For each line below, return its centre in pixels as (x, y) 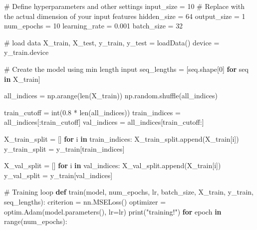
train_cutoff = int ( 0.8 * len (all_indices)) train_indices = (92, 112)
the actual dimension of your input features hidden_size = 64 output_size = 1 (125, 16)
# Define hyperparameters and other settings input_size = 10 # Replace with (124, 6)
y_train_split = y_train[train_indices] (64, 148)
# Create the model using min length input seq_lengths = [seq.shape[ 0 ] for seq (126, 69)
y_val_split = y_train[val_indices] (58, 175)
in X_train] (22, 79)
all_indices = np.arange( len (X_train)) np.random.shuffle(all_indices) (111, 96)
